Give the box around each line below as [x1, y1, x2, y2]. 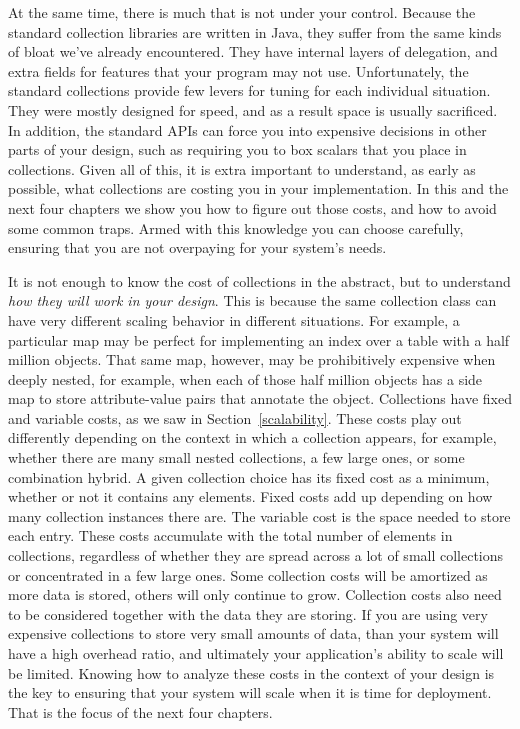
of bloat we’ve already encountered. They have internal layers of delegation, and [8, 41, 498, 62]
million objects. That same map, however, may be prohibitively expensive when [8, 349, 496, 370]
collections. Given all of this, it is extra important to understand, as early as [8, 158, 476, 179]
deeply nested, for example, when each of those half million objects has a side [8, 368, 483, 389]
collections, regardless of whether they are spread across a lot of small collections [8, 545, 504, 566]
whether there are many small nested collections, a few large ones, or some [8, 447, 465, 468]
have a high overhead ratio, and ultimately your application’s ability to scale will [8, 643, 504, 663]
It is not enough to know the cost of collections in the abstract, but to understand [8, 270, 511, 291]
